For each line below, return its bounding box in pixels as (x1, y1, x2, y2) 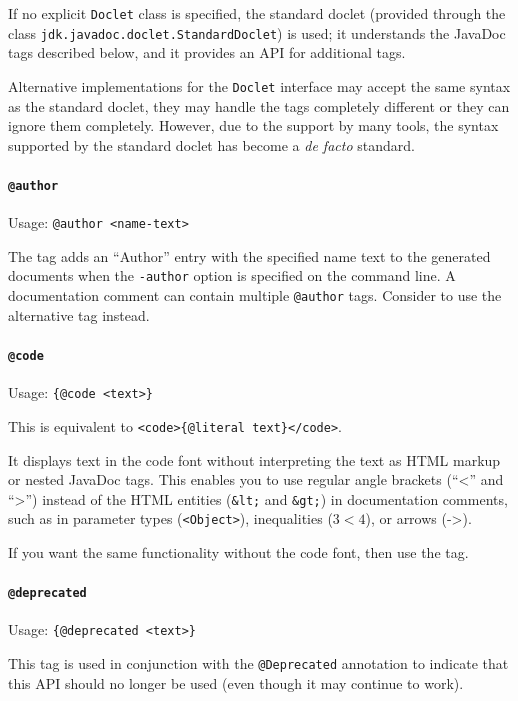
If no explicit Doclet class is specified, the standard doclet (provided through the (8, 3, 506, 23)
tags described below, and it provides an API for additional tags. (8, 42, 406, 63)
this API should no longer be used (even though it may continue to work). (8, 672, 464, 693)
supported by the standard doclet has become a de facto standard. (8, 134, 415, 155)
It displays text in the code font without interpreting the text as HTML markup (8, 449, 501, 470)
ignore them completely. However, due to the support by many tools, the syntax (8, 115, 499, 136)
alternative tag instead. (8, 304, 150, 325)
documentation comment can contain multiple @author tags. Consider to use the (8, 285, 502, 306)
